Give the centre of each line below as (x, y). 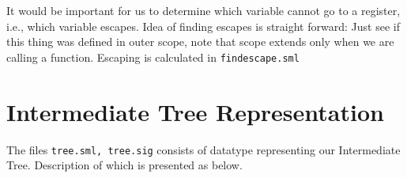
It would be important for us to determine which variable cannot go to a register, (203, 10)
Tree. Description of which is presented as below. (124, 165)
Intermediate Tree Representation (195, 111)
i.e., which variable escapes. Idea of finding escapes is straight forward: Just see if (203, 26)
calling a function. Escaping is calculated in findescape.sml (153, 57)
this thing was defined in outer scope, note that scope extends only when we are (200, 42)
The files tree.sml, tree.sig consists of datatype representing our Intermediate (203, 149)
